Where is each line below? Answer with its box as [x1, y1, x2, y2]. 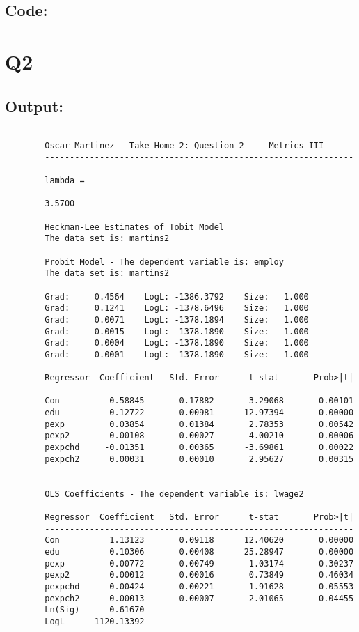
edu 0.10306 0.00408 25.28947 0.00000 [45, 546, 354, 557]
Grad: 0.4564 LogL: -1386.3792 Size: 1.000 [45, 291, 309, 302]
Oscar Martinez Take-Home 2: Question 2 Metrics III [45, 141, 324, 151]
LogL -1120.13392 [45, 616, 145, 626]
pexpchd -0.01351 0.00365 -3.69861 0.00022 [45, 442, 354, 453]
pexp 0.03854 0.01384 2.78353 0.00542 [45, 419, 354, 429]
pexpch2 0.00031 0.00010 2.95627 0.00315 [45, 454, 354, 464]
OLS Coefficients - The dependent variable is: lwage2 [45, 488, 304, 499]
